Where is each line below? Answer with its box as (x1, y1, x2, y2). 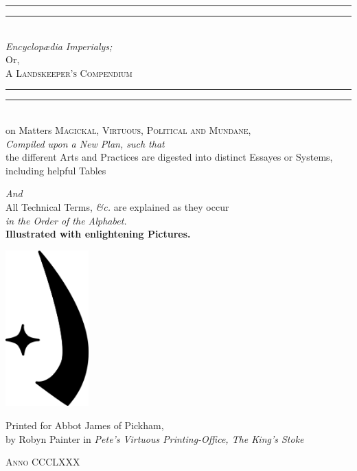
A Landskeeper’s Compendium (5, 65, 133, 80)
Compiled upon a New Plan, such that (5, 136, 165, 150)
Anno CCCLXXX (5, 455, 80, 469)
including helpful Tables (5, 163, 106, 177)
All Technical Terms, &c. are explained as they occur (5, 199, 229, 214)
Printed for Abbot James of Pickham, (5, 418, 164, 433)
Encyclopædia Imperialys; (5, 38, 113, 53)
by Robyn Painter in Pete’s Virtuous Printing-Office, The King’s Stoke (5, 431, 304, 446)
